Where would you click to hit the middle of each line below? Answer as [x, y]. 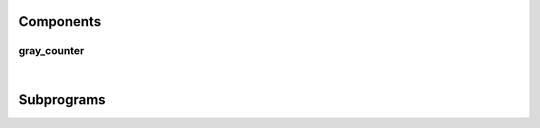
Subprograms [62, 99]
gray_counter [51, 51]
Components [60, 21]
